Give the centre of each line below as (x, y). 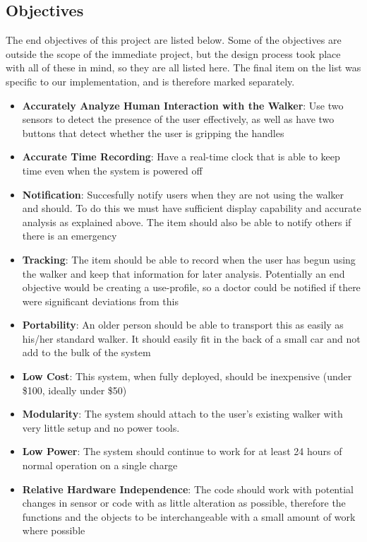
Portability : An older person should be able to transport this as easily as (183, 325)
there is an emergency (70, 236)
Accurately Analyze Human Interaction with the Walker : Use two (183, 105)
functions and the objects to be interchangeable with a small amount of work (189, 516)
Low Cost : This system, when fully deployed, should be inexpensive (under (187, 376)
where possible (54, 530)
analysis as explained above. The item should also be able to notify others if (187, 222)
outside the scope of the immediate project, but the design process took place (173, 53)
